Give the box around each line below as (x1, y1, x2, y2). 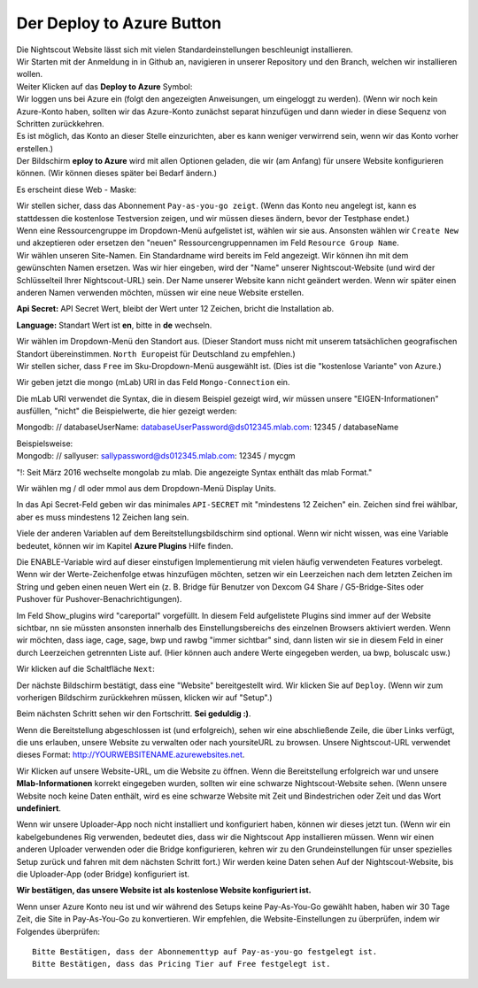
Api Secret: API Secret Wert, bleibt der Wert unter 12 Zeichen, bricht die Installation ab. (16, 304, 335, 314)
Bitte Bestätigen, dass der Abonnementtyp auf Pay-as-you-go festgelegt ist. (32, 946, 378, 956)
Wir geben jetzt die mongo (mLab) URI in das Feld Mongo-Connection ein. (16, 377, 290, 388)
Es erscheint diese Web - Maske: (16, 184, 137, 195)
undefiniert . (16, 803, 62, 814)
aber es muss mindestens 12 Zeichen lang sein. (16, 512, 189, 522)
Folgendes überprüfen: (16, 926, 101, 937)
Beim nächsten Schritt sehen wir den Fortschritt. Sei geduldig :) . (16, 708, 251, 719)
